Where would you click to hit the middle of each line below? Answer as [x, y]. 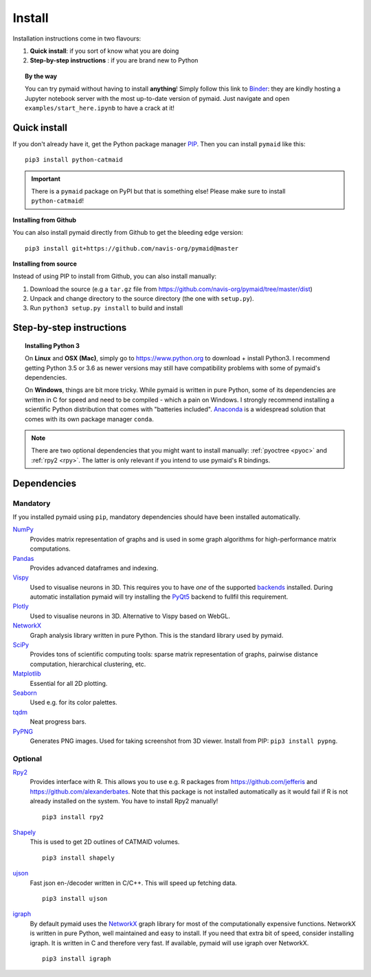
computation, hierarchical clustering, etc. [88, 664]
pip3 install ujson [75, 898]
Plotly [21, 606]
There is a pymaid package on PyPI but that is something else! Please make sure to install [158, 191]
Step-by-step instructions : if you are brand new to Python [114, 60]
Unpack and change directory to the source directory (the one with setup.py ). [142, 299]
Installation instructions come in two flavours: [77, 38]
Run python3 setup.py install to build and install [106, 308]
